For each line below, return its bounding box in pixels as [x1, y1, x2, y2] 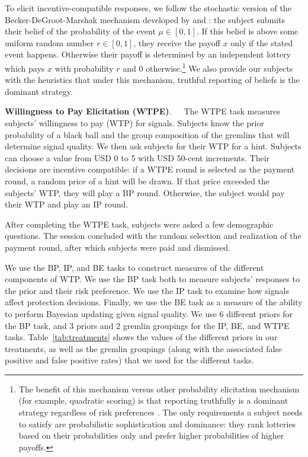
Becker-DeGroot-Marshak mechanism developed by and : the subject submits [5, 13, 285, 25]
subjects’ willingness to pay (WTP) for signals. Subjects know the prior [5, 117, 264, 129]
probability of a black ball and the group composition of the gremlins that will [5, 128, 290, 140]
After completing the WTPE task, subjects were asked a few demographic [5, 218, 274, 230]
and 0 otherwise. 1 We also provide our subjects [123, 60, 293, 74]
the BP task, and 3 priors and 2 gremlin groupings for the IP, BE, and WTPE [5, 319, 290, 331]
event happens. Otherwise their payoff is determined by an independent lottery [5, 48, 291, 60]
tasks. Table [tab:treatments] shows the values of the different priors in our [5, 331, 278, 343]
